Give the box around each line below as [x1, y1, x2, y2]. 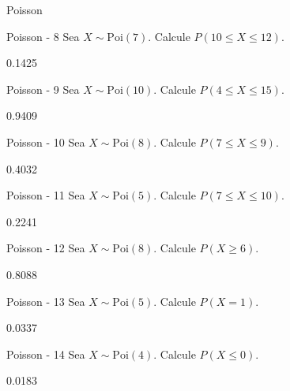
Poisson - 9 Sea [6, 80, 80, 97]
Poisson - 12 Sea [6, 240, 85, 256]
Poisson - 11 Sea [6, 187, 85, 203]
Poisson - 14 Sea [6, 345, 85, 362]
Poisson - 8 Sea [6, 28, 80, 44]
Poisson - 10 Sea [6, 133, 85, 150]
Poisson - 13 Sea [6, 292, 85, 309]
